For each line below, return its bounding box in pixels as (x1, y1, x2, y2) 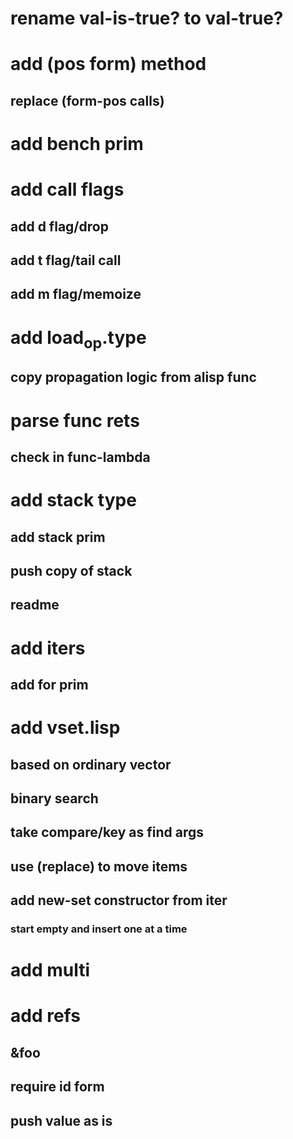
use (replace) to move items (10, 858, 188, 875)
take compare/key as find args (10, 824, 205, 841)
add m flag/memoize (10, 286, 142, 303)
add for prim (10, 677, 89, 693)
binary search (10, 790, 99, 807)
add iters (10, 637, 86, 659)
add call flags (10, 178, 125, 201)
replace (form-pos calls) (10, 92, 165, 109)
